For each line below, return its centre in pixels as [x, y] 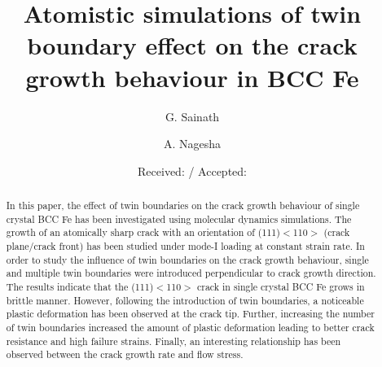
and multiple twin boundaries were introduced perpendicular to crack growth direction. [191, 273]
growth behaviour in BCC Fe [192, 77]
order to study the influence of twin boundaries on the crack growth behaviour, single [187, 259]
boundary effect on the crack [192, 45]
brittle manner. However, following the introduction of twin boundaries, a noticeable [185, 300]
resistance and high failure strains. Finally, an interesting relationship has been [173, 341]
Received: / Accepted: [192, 170]
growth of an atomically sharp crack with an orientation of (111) [143, 232]
